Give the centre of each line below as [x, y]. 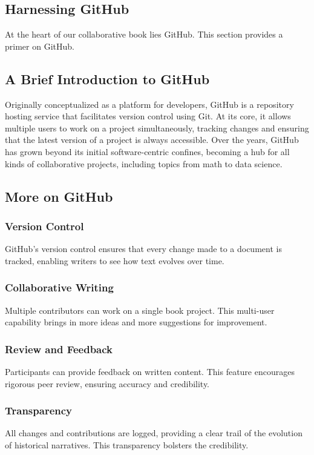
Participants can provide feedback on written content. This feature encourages [150, 371]
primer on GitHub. [40, 46]
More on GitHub [59, 196]
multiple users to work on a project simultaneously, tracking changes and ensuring [157, 128]
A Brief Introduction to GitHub [107, 78]
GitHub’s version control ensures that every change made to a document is [143, 249]
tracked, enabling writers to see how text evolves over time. [115, 260]
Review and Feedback [59, 349]
